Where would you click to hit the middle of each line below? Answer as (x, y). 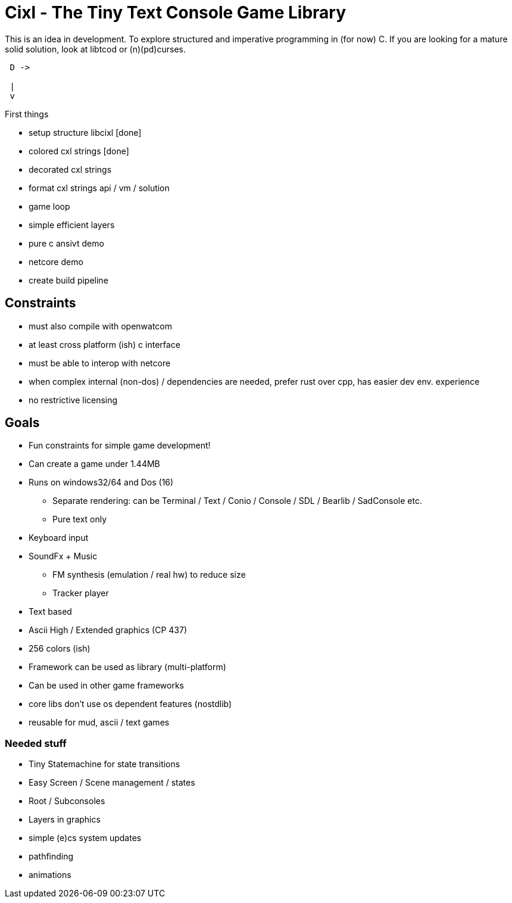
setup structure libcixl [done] (85, 132)
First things (27, 114)
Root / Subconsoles (67, 801)
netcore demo (56, 261)
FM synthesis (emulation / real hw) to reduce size (149, 575)
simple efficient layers (72, 225)
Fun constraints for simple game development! (120, 446)
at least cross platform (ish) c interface (104, 344)
